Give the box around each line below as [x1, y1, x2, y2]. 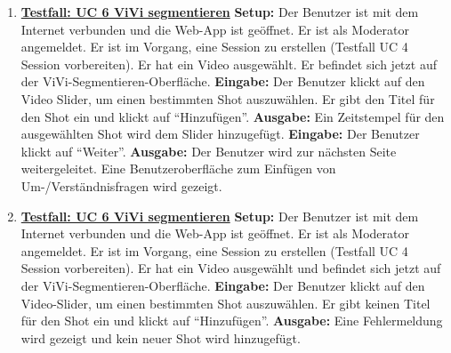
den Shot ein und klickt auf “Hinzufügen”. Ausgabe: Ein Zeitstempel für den [20, 107, 445, 125]
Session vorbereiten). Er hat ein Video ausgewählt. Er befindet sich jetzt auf [20, 54, 437, 73]
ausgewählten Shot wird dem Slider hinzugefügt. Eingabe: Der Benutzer [20, 124, 420, 143]
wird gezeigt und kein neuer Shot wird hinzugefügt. [20, 328, 301, 347]
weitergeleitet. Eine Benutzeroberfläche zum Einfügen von [20, 159, 336, 178]
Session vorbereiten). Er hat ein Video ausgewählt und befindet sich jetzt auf [20, 259, 441, 277]
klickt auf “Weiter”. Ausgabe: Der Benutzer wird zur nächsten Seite [20, 141, 397, 160]
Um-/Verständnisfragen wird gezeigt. [20, 176, 222, 195]
